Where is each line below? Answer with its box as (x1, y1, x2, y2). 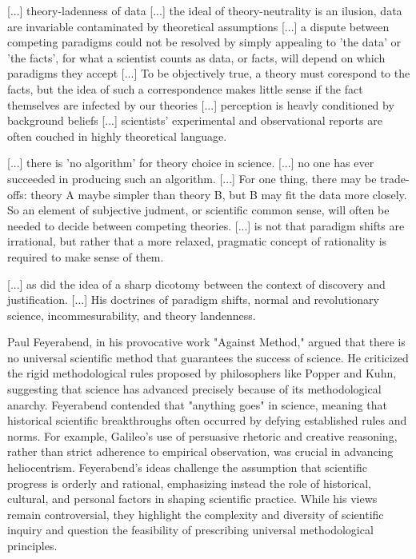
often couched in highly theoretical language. (7, 127, 227, 144)
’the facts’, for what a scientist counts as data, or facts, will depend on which (7, 49, 386, 66)
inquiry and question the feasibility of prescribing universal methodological (7, 521, 374, 538)
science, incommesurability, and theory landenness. (7, 306, 256, 323)
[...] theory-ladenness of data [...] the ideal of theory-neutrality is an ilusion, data (7, 2, 402, 18)
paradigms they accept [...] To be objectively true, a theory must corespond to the (7, 65, 410, 82)
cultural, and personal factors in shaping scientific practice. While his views (7, 490, 378, 507)
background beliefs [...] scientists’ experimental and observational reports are (7, 112, 382, 129)
